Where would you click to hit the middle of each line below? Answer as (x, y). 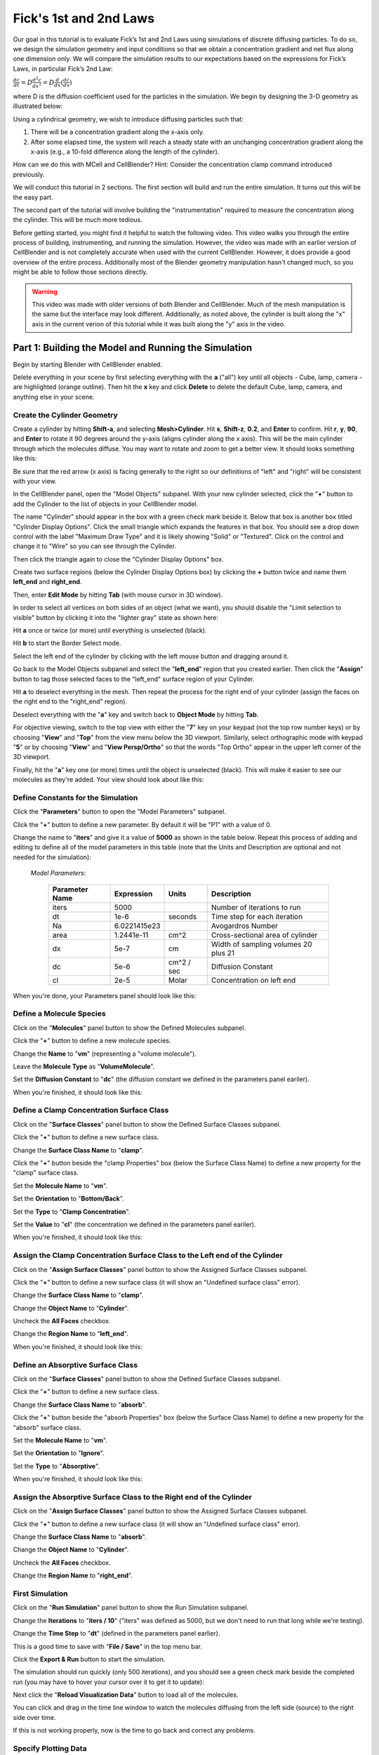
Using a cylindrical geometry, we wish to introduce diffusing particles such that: (128, 119)
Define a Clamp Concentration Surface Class (91, 1111)
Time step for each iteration (257, 916)
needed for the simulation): (52, 857)
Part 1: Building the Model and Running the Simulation (133, 347)
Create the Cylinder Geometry (66, 415)
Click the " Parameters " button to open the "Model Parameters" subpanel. (120, 812)
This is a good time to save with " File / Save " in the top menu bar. (108, 1646)
